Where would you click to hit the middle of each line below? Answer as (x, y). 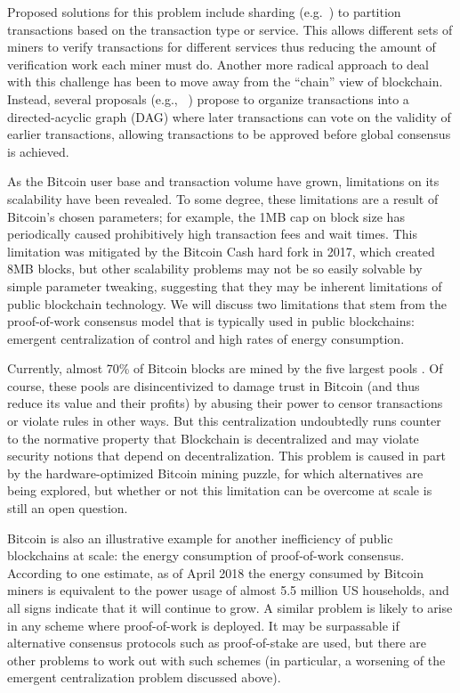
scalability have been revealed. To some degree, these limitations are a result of (223, 198)
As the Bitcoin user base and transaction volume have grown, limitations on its (223, 181)
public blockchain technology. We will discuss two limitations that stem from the (227, 303)
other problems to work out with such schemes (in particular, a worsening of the (226, 660)
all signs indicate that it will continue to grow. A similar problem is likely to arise (230, 607)
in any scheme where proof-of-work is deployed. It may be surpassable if (203, 625)
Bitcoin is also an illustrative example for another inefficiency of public (200, 538)
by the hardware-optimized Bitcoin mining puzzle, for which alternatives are (215, 473)
